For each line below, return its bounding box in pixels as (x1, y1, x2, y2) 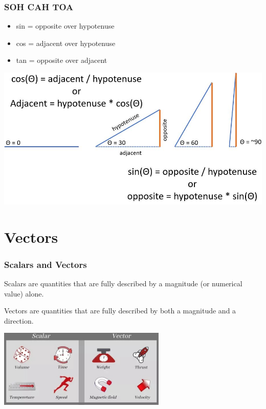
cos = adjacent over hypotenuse (16, 37, 116, 48)
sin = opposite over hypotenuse (16, 20, 115, 31)
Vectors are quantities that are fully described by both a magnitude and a (4, 305, 236, 316)
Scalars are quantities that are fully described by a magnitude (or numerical (4, 278, 242, 289)
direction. (4, 315, 34, 326)
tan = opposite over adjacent (16, 55, 107, 65)
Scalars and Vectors (4, 258, 87, 270)
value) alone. (4, 288, 44, 299)
